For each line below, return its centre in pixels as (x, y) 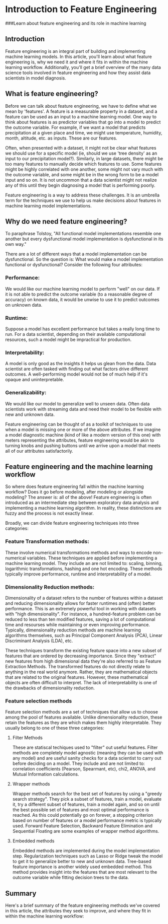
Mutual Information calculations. (46, 774)
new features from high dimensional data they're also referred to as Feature (83, 661)
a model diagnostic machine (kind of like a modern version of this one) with (83, 435)
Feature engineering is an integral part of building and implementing (75, 51)
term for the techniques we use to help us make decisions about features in (83, 200)
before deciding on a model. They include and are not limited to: (79, 763)
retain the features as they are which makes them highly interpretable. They (83, 723)
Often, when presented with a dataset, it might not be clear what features (81, 148)
